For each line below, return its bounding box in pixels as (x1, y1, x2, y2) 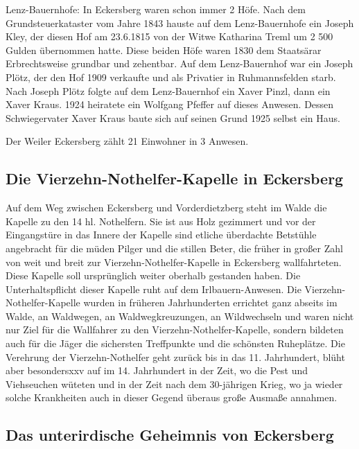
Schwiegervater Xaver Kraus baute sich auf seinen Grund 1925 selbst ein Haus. (6, 110, 340, 125)
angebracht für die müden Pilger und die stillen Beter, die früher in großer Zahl (6, 240, 343, 255)
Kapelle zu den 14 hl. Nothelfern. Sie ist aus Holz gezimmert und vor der (6, 213, 316, 228)
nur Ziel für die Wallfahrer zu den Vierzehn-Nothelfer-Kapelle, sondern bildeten (6, 322, 344, 337)
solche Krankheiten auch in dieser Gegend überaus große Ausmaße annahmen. (6, 390, 338, 405)
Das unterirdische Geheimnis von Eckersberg (6, 424, 334, 446)
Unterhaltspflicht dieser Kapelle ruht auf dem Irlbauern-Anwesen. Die (6, 281, 301, 296)
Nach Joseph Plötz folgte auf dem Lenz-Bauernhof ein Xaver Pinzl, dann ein (6, 83, 331, 98)
